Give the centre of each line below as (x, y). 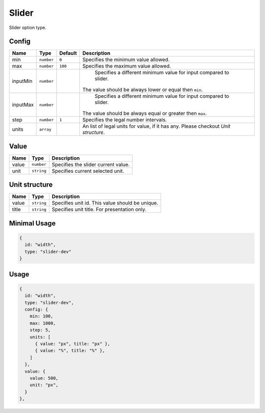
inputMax (23, 105)
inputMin (22, 81)
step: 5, (40, 330)
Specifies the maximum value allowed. (127, 66)
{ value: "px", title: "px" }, (73, 344)
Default (68, 53)
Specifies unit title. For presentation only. (99, 210)
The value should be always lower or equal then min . (143, 90)
